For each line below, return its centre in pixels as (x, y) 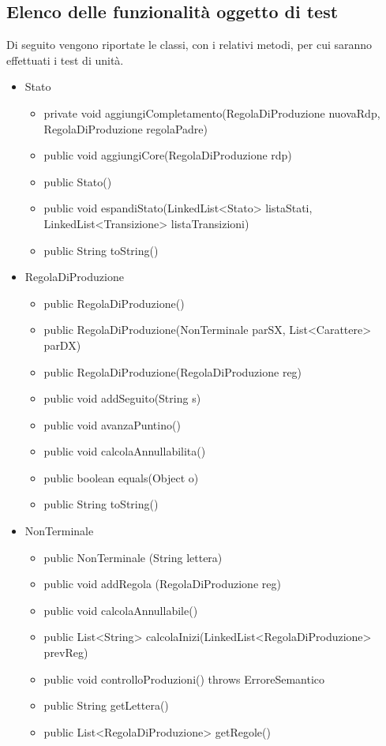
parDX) (62, 345)
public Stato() (78, 181)
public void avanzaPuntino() (112, 424)
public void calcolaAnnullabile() (121, 610)
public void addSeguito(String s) (122, 398)
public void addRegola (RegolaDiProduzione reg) (162, 584)
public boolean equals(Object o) (121, 477)
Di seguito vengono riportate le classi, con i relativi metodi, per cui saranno (189, 45)
